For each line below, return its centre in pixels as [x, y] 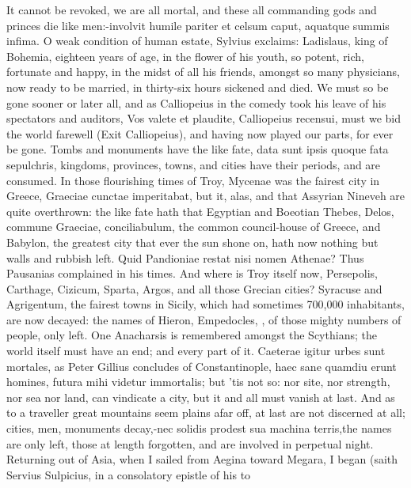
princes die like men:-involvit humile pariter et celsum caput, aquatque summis [198, 25]
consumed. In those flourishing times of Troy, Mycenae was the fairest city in [193, 180]
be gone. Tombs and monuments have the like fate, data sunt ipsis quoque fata [198, 149]
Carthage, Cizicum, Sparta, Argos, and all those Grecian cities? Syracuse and [194, 288]
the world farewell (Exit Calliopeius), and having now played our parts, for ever [200, 133]
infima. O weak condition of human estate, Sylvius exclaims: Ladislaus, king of [197, 41]
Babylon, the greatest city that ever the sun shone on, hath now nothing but [192, 242]
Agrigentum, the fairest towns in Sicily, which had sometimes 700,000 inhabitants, [205, 304]
